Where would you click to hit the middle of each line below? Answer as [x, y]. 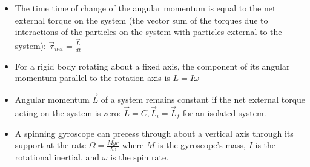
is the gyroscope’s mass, [202, 145]
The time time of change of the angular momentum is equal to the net [145, 8]
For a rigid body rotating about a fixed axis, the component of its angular [152, 66]
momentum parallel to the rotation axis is [92, 78]
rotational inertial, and [57, 156]
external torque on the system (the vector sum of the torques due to [141, 20]
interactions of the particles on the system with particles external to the [148, 32]
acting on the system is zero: [68, 112]
